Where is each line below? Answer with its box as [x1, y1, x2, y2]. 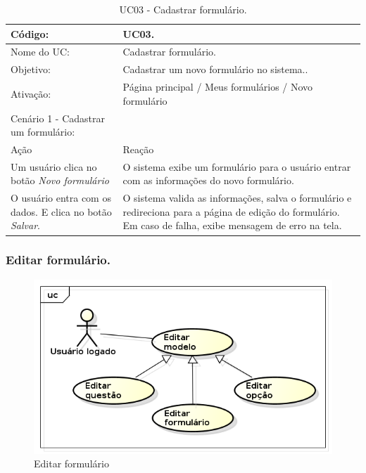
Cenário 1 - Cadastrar [11, 110, 105, 125]
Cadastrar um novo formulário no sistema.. [122, 62, 308, 77]
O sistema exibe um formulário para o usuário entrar [122, 159, 351, 174]
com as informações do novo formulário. [122, 173, 294, 188]
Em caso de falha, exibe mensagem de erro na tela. [122, 218, 342, 233]
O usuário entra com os [11, 190, 111, 205]
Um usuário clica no [11, 159, 97, 174]
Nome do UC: [11, 44, 70, 59]
